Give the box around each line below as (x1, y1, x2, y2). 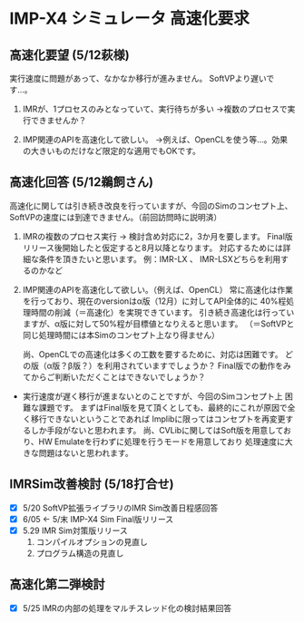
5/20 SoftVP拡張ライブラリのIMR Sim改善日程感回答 (22, 502, 219, 513)
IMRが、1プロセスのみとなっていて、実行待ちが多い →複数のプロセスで (22, 103, 288, 114)
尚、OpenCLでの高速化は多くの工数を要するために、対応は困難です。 (22, 348, 283, 359)
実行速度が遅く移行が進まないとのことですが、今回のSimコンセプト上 (22, 391, 283, 402)
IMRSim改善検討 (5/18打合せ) (9, 477, 174, 492)
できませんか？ (30, 115, 87, 125)
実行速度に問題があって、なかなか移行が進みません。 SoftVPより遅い (9, 73, 267, 83)
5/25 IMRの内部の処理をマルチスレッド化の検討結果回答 (22, 602, 232, 613)
